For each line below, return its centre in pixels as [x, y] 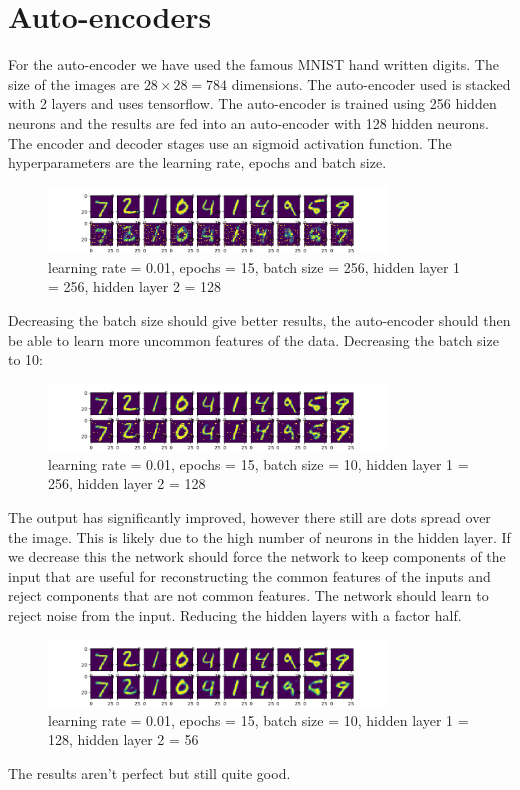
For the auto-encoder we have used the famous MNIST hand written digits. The [253, 64]
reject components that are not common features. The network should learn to [248, 595]
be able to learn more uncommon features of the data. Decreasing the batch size [253, 339]
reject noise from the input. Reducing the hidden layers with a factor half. [235, 614]
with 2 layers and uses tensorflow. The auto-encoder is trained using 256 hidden [252, 103]
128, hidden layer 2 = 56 [123, 739]
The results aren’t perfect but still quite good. [149, 772]
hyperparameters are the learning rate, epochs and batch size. [197, 162]
